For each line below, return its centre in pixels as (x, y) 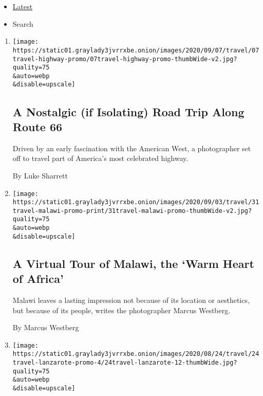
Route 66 (37, 126)
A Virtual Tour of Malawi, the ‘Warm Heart (133, 263)
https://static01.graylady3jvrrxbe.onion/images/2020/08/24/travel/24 (136, 354)
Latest (23, 6)
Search (23, 23)
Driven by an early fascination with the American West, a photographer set (132, 148)
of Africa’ (38, 278)
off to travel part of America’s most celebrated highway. (100, 158)
